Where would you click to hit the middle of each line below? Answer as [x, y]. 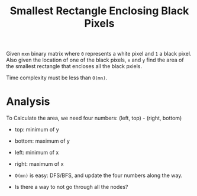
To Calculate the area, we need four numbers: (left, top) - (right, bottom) [94, 118]
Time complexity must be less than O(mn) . [57, 78]
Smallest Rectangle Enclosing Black [99, 11]
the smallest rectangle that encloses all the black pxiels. [74, 66]
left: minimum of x [37, 153]
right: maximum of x [39, 164]
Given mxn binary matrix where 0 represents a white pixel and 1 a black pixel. [99, 54]
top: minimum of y [37, 130]
